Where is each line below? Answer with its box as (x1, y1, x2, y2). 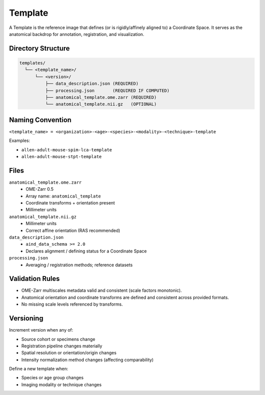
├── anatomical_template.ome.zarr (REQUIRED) (45, 94, 157, 100)
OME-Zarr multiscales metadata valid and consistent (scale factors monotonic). (21, 287, 182, 293)
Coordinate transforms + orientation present (26, 200, 115, 206)
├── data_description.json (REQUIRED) (45, 81, 139, 86)
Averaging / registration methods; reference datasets (26, 262, 133, 268)
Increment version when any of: (9, 327, 74, 333)
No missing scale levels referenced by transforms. (21, 301, 123, 307)
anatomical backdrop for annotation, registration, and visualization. (9, 31, 144, 37)
